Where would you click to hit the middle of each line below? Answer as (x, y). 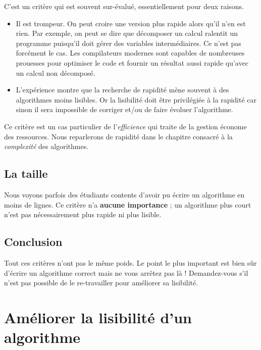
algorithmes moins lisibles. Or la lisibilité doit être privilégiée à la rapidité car (136, 99)
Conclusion (33, 242)
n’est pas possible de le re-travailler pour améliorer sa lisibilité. (101, 283)
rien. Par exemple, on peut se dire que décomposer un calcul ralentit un (127, 33)
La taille (26, 173)
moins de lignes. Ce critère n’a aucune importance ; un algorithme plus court (128, 204)
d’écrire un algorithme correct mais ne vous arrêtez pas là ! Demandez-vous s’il (126, 272)
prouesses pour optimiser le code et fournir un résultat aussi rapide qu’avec (132, 62)
